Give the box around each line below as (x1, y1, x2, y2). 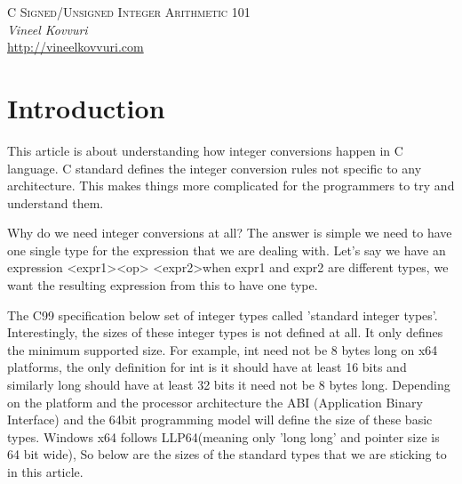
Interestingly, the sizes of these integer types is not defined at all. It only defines (7, 323, 443, 342)
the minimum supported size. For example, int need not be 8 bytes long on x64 (7, 340, 438, 359)
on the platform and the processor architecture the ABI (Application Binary (7, 392, 423, 411)
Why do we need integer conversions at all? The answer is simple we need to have (7, 223, 452, 242)
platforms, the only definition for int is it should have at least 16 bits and (7, 358, 407, 376)
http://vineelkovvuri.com (7, 37, 144, 56)
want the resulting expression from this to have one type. (7, 276, 318, 294)
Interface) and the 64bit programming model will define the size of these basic (7, 410, 433, 429)
